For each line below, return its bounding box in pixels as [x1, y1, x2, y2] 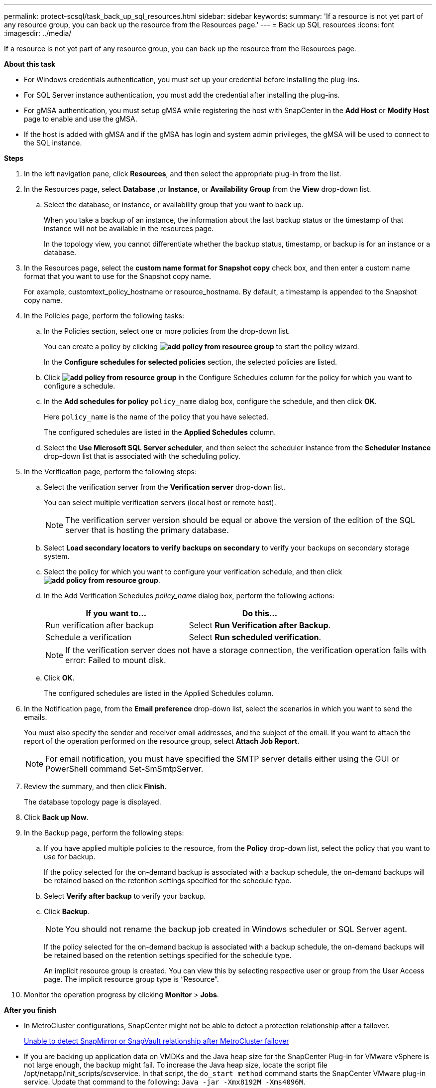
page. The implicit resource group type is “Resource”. [44, 975, 219, 983]
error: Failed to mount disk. [65, 655, 166, 665]
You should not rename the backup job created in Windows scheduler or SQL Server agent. [65, 924, 407, 934]
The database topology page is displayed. [24, 798, 161, 806]
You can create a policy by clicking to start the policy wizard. [44, 342, 359, 351]
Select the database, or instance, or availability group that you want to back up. [44, 200, 304, 209]
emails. [24, 713, 47, 721]
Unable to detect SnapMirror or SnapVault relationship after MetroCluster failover [24, 1037, 289, 1045]
